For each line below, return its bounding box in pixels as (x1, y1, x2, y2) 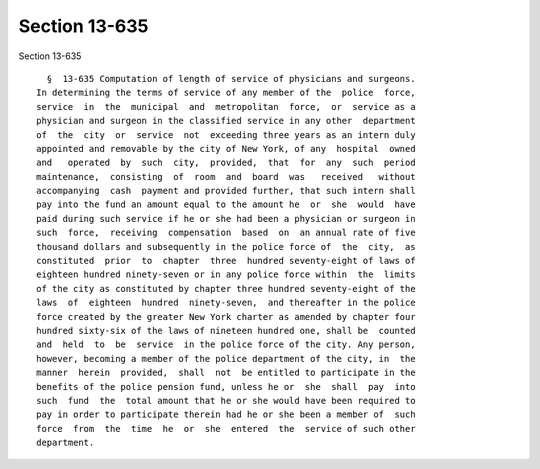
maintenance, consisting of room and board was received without (36, 171, 416, 182)
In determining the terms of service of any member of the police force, (36, 87, 416, 99)
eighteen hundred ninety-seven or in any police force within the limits (36, 269, 416, 280)
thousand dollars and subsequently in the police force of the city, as (36, 241, 416, 252)
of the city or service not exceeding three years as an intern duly (36, 129, 416, 140)
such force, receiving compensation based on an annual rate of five (36, 227, 416, 239)
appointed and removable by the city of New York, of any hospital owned (36, 143, 416, 154)
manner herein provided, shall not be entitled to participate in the (36, 367, 416, 379)
